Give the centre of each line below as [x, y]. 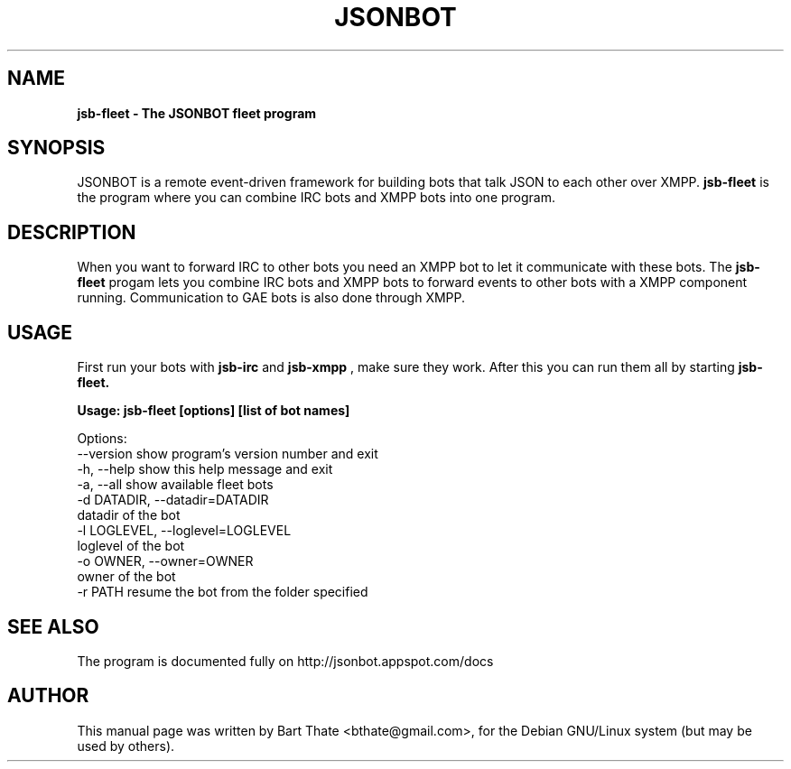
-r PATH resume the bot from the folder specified [223, 592]
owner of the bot [126, 577]
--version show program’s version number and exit [228, 454]
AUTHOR [48, 696]
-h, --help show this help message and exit [205, 469]
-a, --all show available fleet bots [175, 485]
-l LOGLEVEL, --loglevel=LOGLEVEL [184, 531]
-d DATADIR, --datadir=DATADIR [173, 500]
